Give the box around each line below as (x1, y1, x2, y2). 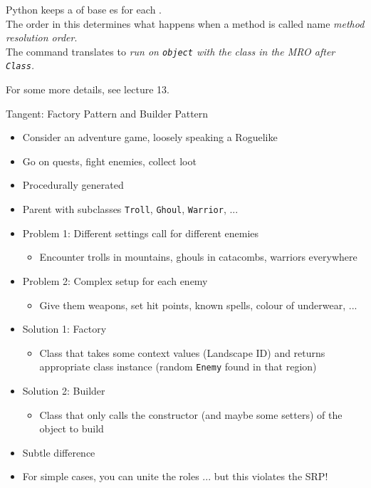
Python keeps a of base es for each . (6, 2, 162, 16)
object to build (39, 421, 104, 436)
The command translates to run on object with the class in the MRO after (6, 43, 335, 58)
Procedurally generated (22, 177, 124, 192)
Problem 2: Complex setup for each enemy (22, 273, 208, 288)
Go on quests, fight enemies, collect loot (22, 153, 197, 168)
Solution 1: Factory (22, 321, 107, 336)
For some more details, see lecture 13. (6, 82, 169, 97)
